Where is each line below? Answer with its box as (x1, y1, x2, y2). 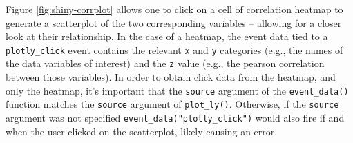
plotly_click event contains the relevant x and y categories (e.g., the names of (6, 42, 343, 57)
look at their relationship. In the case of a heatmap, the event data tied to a (6, 29, 328, 44)
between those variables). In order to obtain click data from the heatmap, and (6, 70, 336, 84)
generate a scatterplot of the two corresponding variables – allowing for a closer (6, 15, 342, 30)
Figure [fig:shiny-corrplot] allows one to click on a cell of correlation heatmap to (6, 2, 343, 16)
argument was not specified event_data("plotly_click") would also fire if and (6, 111, 345, 124)
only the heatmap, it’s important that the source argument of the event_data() (6, 83, 349, 97)
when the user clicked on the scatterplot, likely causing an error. (6, 124, 278, 138)
